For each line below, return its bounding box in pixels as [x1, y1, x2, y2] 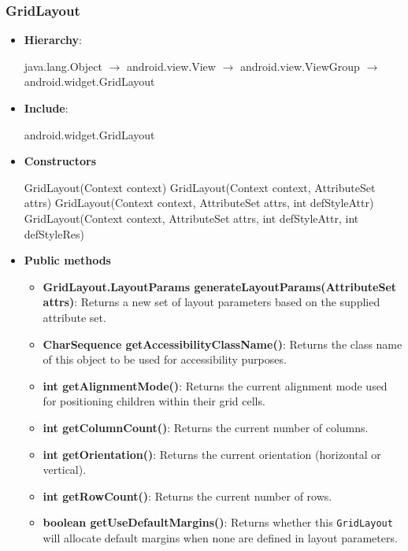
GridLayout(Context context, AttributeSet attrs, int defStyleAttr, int [24, 209, 359, 226]
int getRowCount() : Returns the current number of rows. [43, 487, 332, 504]
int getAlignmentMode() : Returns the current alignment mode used [43, 377, 388, 394]
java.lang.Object [24, 57, 102, 74]
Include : [24, 100, 69, 116]
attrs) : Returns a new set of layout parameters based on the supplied [43, 294, 380, 310]
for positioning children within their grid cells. [43, 393, 265, 409]
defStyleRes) [24, 225, 84, 242]
